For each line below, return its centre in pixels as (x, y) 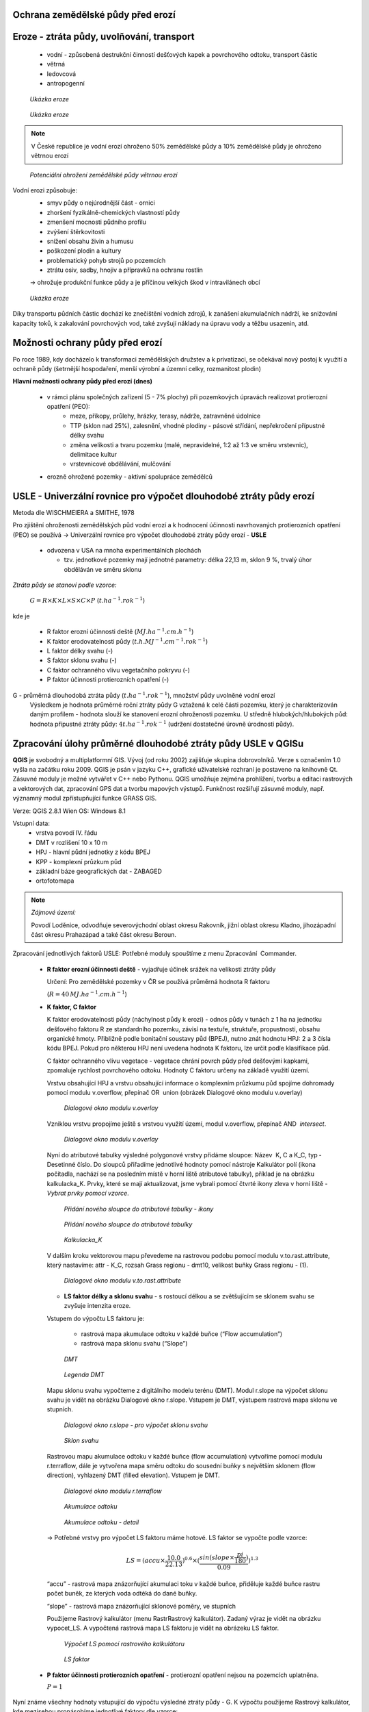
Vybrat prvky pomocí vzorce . (88, 1193)
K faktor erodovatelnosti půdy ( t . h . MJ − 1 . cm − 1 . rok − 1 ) (127, 641)
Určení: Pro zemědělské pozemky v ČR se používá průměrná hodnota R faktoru (158, 982)
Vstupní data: (31, 823)
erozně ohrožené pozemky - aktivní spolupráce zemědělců (130, 477)
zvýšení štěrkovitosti (76, 231)
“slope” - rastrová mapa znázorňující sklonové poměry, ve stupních (141, 1606)
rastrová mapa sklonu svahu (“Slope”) (134, 1344)
